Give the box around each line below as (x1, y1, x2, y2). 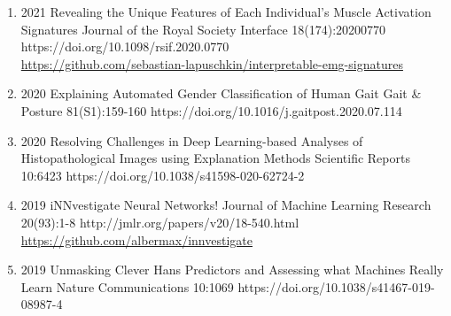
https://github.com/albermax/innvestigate (20, 230, 253, 249)
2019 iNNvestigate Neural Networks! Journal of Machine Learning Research (20, 196, 432, 214)
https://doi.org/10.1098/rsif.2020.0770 (20, 37, 229, 56)
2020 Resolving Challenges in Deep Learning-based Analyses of (20, 131, 363, 150)
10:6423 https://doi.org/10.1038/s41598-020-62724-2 (20, 166, 305, 184)
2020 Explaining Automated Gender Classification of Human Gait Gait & (20, 84, 422, 103)
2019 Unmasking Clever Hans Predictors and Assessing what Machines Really (20, 260, 444, 279)
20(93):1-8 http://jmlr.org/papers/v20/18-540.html (20, 212, 299, 231)
